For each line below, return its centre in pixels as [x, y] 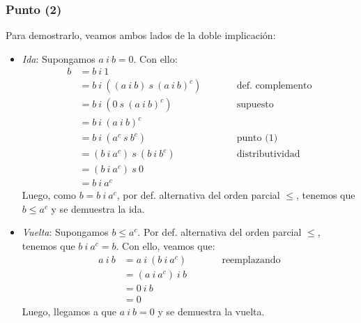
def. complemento [274, 86]
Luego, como [49, 195]
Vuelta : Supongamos [65, 232]
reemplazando [251, 260]
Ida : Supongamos [59, 58]
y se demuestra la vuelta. [211, 311]
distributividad [268, 155]
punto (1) [257, 138]
